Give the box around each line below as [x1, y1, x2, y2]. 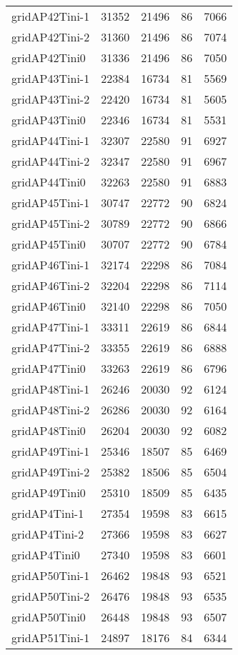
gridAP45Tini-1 [11, 194, 90, 211]
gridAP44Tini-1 [11, 132, 90, 149]
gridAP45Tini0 [11, 236, 86, 252]
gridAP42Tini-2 [11, 29, 90, 45]
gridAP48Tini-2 [11, 401, 90, 418]
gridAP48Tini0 [11, 422, 86, 439]
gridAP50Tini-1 [11, 567, 90, 584]
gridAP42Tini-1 [11, 8, 90, 24]
